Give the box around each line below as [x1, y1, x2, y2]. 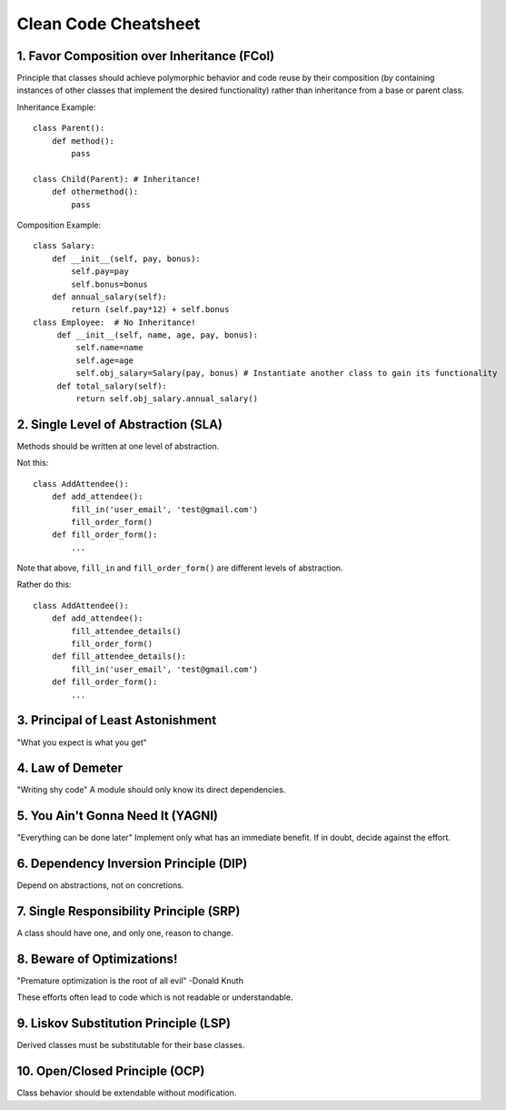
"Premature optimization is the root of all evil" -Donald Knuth [16, 975, 244, 986]
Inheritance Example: [16, 101, 96, 113]
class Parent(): [33, 123, 105, 134]
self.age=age [75, 355, 134, 366]
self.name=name [75, 342, 144, 353]
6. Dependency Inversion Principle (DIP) [16, 856, 248, 872]
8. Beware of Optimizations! [16, 951, 178, 966]
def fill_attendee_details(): [51, 651, 186, 661]
